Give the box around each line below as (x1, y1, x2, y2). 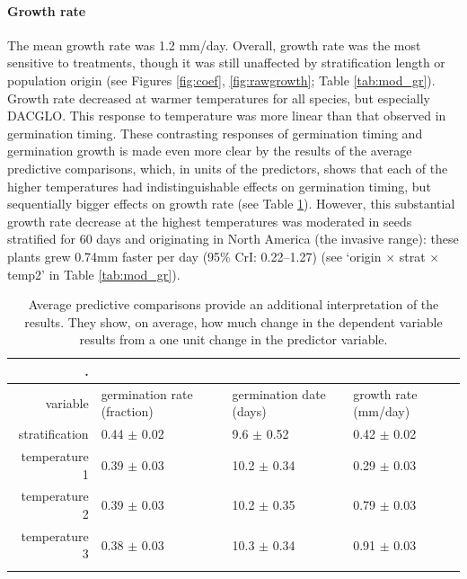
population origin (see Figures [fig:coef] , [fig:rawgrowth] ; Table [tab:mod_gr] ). (7, 70, 436, 89)
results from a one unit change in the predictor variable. (79, 330, 388, 349)
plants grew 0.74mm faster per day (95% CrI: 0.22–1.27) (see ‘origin (7, 246, 382, 265)
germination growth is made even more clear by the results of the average (7, 141, 412, 160)
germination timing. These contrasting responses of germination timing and (7, 123, 423, 142)
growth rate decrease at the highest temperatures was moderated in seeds (7, 211, 412, 230)
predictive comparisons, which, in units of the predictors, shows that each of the (7, 158, 448, 177)
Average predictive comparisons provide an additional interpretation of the (28, 295, 439, 314)
